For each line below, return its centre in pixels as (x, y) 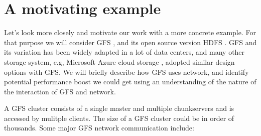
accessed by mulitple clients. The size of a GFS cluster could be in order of (119, 118)
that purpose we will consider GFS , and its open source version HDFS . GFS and (130, 42)
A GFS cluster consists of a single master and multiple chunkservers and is (119, 108)
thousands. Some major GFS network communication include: (99, 128)
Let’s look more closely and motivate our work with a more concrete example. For (130, 32)
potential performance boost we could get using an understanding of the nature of (130, 82)
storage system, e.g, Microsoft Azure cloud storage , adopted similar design (119, 61)
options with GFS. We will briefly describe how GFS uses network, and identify (126, 72)
